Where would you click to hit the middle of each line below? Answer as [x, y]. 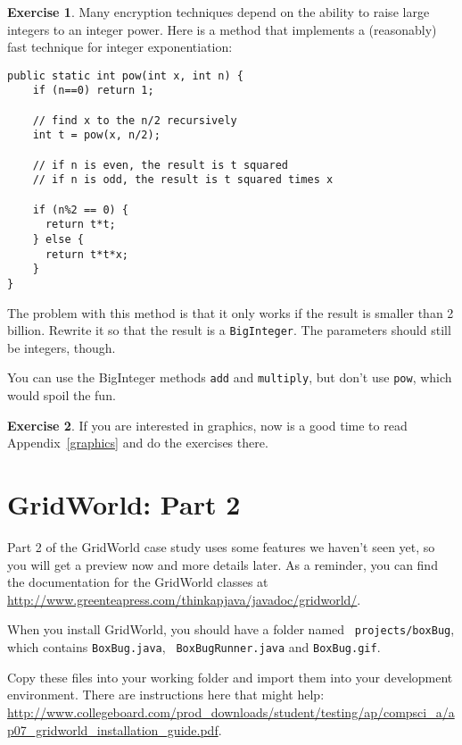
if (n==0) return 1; [93, 91]
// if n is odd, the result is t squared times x [183, 180]
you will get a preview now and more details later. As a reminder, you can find [223, 564]
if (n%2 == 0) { [81, 209]
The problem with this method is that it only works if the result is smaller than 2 [231, 312]
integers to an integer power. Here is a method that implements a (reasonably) [222, 29]
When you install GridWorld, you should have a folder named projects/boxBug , [231, 629]
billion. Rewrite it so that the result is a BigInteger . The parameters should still [229, 330]
